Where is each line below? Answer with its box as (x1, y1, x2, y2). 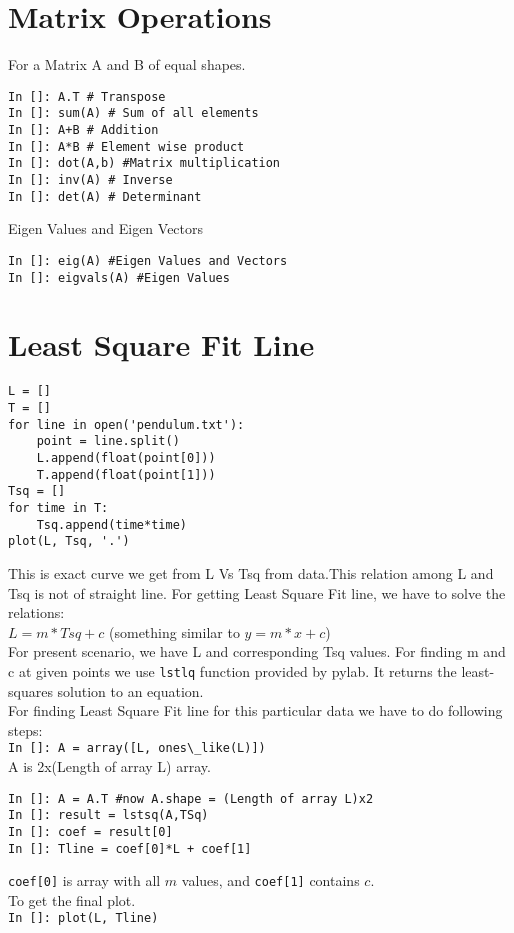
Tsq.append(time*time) (36, 517, 187, 532)
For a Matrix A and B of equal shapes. (8, 54, 246, 75)
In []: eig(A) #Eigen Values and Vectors (8, 253, 288, 268)
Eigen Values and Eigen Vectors (8, 218, 204, 239)
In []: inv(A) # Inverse (8, 173, 173, 187)
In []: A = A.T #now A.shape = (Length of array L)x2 (8, 791, 374, 806)
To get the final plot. (8, 889, 136, 910)
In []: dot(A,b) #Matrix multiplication (8, 156, 281, 171)
